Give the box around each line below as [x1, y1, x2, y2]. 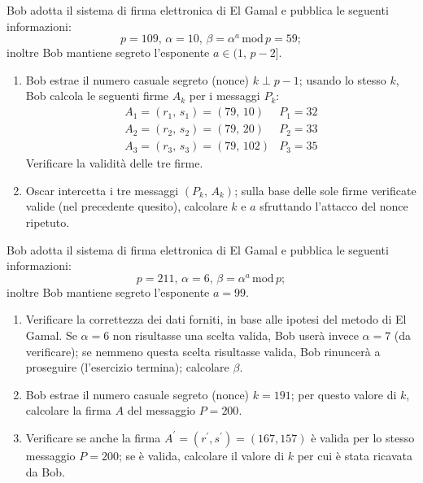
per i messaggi [189, 87, 260, 104]
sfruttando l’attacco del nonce [259, 198, 408, 215]
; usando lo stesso [299, 71, 386, 88]
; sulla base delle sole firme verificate [234, 181, 416, 198]
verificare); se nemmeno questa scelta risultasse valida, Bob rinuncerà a [25, 342, 381, 359]
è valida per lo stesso [311, 429, 415, 446]
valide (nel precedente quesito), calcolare [25, 198, 228, 215]
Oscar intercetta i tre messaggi [25, 181, 179, 198]
